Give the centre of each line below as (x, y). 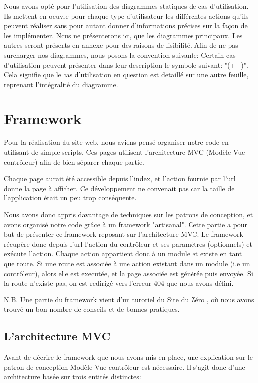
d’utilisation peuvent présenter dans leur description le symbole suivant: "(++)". (126, 64)
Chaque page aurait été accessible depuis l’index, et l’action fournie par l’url (120, 178)
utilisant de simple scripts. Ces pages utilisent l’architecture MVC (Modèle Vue (125, 152)
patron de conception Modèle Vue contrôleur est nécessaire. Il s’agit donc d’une (125, 366)
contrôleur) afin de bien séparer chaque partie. (74, 161)
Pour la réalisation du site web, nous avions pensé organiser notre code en (116, 142)
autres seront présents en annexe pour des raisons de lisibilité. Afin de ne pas (121, 45)
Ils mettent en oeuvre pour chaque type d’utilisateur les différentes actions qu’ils (126, 16)
